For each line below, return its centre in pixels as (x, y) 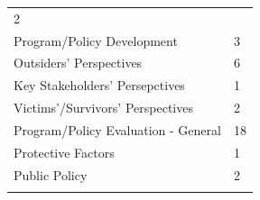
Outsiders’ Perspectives (78, 63)
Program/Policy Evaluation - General (117, 129)
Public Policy (51, 174)
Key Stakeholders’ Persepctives (99, 85)
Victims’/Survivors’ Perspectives (103, 108)
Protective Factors (64, 152)
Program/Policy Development (96, 40)
